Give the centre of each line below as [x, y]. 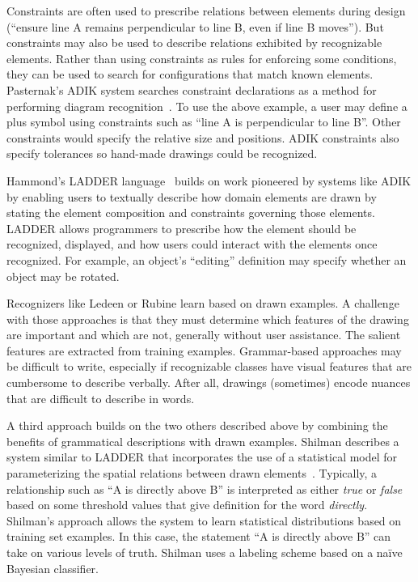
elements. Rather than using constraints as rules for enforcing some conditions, [202, 58]
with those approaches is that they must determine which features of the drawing [208, 319]
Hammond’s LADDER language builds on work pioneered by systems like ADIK [209, 180]
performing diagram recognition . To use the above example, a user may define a [207, 106]
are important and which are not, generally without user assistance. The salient [204, 335]
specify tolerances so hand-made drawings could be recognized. [162, 153]
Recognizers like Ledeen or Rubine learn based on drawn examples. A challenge [203, 303]
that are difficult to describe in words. [101, 398]
